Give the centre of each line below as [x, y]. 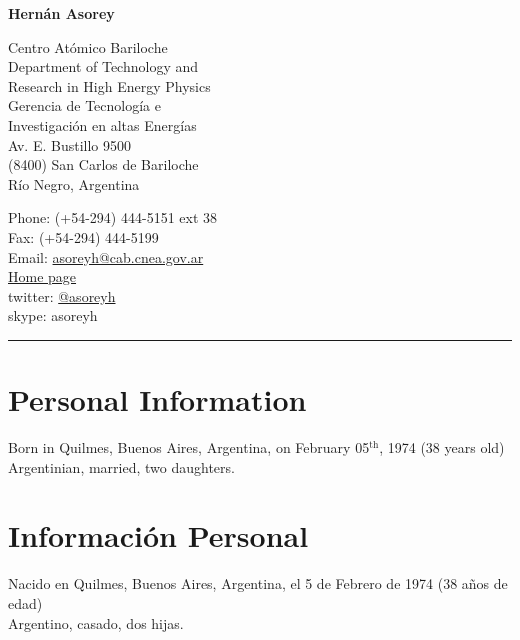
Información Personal [158, 535]
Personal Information [157, 399]
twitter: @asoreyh [62, 295]
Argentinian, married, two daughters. [121, 466]
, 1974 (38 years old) [442, 447]
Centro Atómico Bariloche [88, 46]
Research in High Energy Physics [109, 85]
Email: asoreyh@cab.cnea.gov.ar [106, 256]
